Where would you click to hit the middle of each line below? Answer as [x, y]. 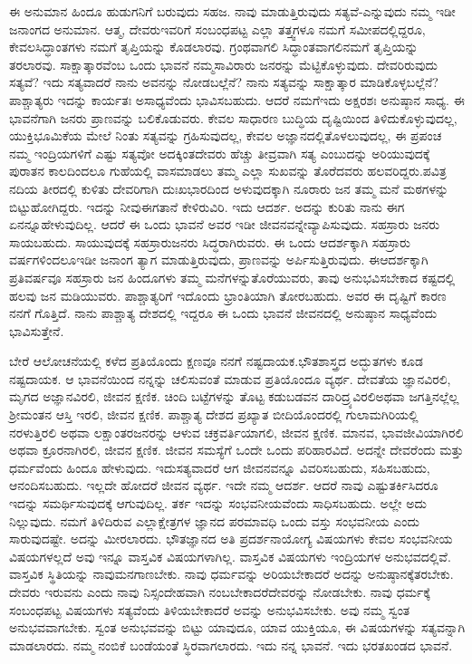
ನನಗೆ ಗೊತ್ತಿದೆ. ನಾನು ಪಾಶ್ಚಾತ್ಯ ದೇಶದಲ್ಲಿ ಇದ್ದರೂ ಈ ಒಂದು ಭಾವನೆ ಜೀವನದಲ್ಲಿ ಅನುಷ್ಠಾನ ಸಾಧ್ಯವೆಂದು [223, 313]
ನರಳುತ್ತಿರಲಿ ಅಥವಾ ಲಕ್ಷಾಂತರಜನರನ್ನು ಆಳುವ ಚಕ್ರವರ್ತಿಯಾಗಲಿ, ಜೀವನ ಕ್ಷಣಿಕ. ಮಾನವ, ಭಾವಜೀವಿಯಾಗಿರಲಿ [236, 432]
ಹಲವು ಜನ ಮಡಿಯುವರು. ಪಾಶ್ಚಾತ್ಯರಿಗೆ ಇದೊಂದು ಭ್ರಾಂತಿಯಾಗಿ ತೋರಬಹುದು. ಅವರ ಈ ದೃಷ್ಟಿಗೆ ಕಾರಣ [228, 295]
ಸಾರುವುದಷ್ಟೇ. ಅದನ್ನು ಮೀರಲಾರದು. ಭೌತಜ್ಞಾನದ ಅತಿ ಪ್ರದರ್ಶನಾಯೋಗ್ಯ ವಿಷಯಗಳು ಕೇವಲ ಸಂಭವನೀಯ [231, 539]
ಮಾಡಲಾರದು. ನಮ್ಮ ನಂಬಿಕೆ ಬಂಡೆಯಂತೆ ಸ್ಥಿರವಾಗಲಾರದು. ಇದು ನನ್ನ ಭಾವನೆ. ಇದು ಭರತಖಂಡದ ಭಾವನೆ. [231, 645]
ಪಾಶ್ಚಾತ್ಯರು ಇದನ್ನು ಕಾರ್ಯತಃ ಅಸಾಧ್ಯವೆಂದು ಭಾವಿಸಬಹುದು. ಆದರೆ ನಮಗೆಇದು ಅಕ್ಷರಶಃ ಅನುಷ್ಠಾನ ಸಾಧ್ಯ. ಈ [237, 99]
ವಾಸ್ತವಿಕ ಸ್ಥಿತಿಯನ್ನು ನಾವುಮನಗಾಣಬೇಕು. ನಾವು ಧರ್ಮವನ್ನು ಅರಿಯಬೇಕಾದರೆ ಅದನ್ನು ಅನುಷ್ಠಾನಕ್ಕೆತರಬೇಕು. [231, 574]
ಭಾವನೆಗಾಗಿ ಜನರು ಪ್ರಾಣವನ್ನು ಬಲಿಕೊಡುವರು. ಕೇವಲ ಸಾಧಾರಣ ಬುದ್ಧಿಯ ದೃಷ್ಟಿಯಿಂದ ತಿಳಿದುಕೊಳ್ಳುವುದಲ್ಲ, [233, 117]
